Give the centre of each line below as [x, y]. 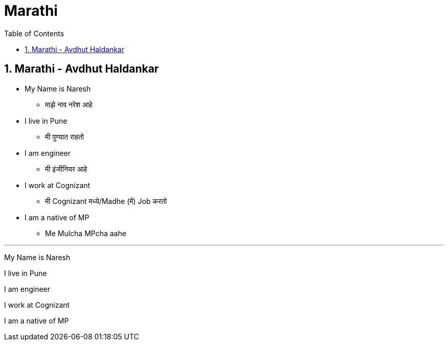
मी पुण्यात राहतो [65, 136]
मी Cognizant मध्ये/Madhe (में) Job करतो [106, 201]
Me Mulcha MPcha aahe [86, 233]
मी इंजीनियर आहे [66, 169]
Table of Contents [34, 33]
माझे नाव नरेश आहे [69, 104]
